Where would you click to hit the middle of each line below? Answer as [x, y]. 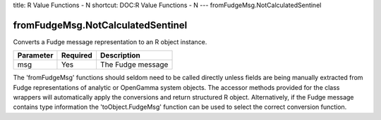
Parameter [35, 55]
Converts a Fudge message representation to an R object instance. [110, 41]
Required [77, 55]
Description [120, 55]
